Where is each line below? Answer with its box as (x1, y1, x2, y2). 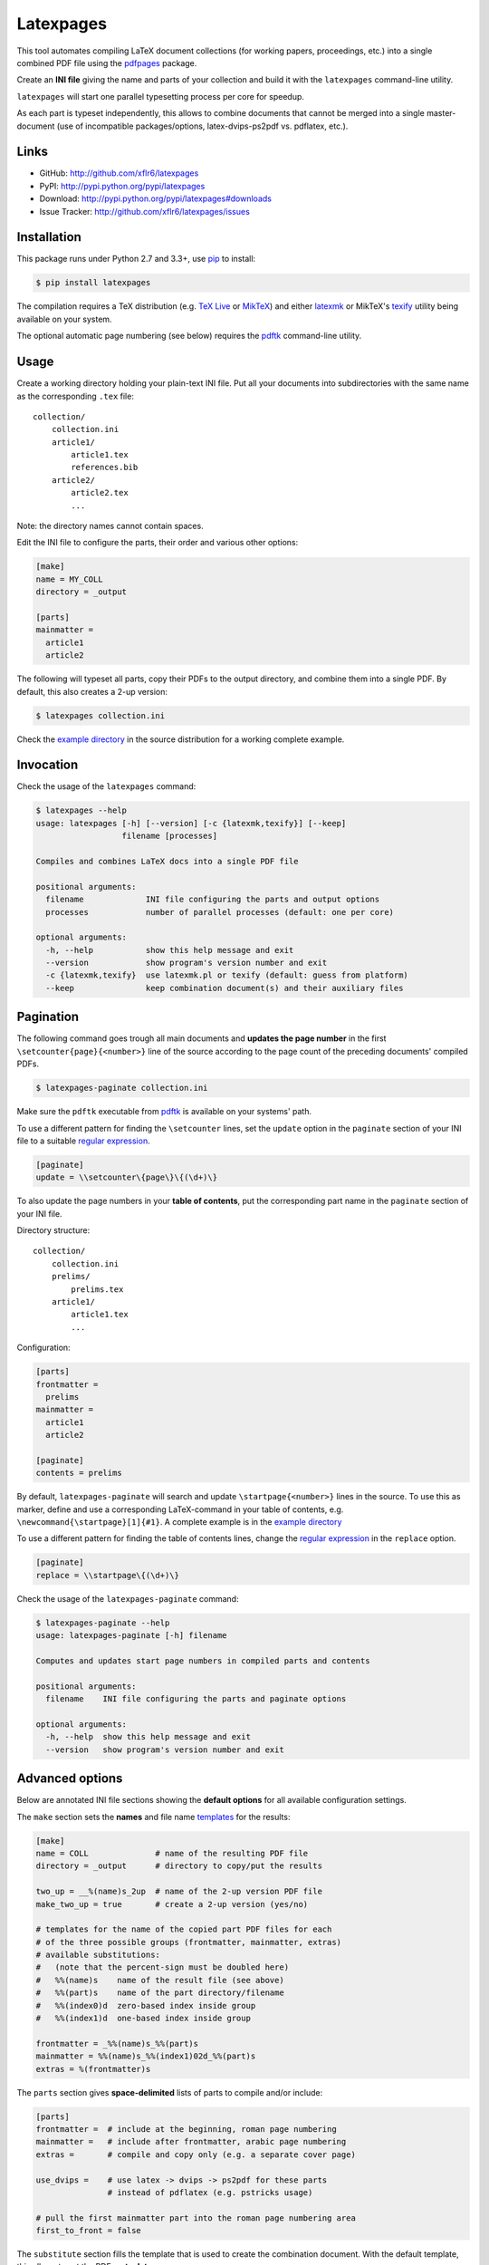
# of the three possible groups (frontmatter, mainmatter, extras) (35, 1937, 342, 1947)
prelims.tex (71, 1284, 124, 1295)
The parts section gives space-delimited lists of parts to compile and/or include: (16, 2087, 323, 2097)
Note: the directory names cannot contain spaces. (16, 521, 204, 532)
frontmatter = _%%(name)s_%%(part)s (35, 2038, 199, 2048)
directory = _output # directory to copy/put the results (35, 1861, 323, 1871)
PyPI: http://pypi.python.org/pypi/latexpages (39, 180, 206, 191)
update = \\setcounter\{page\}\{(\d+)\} (35, 1172, 217, 1182)
